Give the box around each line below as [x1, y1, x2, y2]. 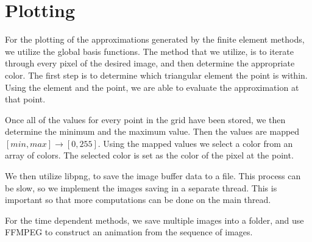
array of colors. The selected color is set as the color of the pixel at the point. [5, 149, 294, 162]
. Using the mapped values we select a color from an [97, 137, 293, 149]
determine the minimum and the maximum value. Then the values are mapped [5, 125, 300, 138]
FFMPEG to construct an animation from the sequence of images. [5, 226, 253, 238]
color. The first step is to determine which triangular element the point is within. [5, 68, 308, 81]
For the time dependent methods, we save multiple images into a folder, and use [5, 213, 304, 226]
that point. [5, 93, 46, 105]
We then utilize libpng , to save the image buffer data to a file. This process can [5, 169, 301, 182]
